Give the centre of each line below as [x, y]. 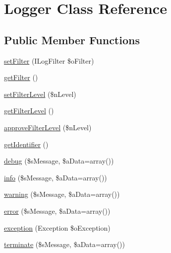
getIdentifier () [26, 144]
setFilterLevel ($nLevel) [40, 94]
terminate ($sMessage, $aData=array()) [64, 244]
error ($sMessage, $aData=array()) [57, 211]
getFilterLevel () [29, 111]
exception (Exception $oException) [57, 227]
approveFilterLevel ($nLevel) [48, 127]
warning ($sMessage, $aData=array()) [62, 194]
